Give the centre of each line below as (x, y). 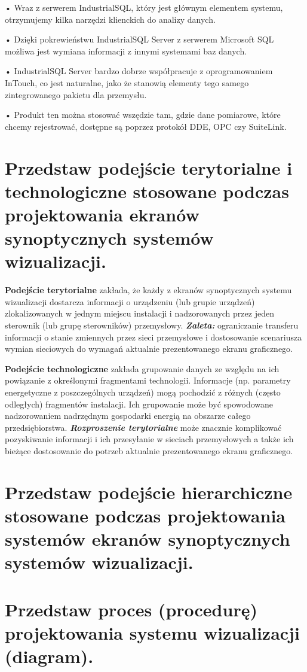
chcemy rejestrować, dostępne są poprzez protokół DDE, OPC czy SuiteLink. (146, 126)
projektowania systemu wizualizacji (152, 632)
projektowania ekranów (102, 214)
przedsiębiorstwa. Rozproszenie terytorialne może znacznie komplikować (143, 427)
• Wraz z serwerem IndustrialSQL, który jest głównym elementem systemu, (144, 7)
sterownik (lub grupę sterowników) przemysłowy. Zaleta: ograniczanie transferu (152, 325)
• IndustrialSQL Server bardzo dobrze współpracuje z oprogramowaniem (139, 71)
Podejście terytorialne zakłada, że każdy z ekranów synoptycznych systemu (148, 290)
